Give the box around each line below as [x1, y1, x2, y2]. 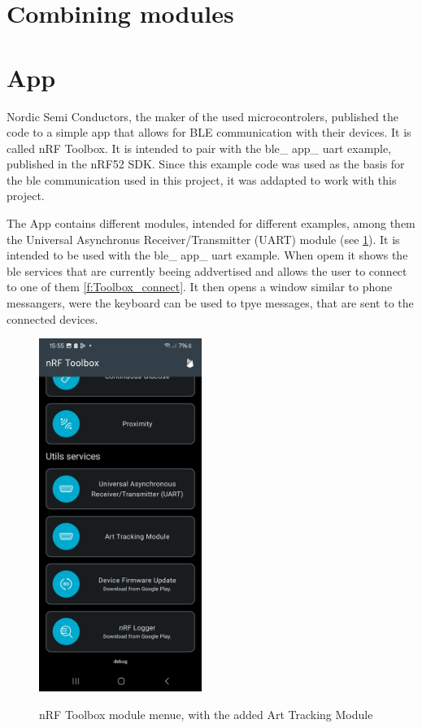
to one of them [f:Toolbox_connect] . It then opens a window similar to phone [7, 278, 393, 295]
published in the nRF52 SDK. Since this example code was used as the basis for [7, 155, 405, 172]
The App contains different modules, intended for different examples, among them [7, 215, 415, 232]
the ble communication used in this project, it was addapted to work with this [7, 171, 397, 188]
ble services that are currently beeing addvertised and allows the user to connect [7, 262, 407, 279]
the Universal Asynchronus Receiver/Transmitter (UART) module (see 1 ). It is [7, 230, 400, 247]
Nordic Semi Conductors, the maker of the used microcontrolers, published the [7, 107, 398, 124]
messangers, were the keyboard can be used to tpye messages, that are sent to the [7, 294, 414, 312]
